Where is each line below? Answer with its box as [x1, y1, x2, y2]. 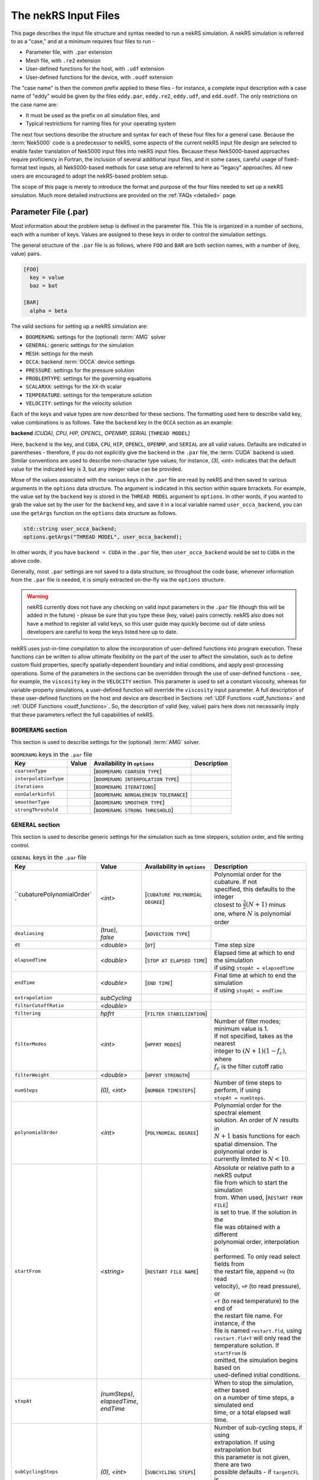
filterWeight [14, 1072, 50, 1078]
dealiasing [14, 930, 44, 937]
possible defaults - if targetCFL [214, 1468, 300, 1476]
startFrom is [214, 1349, 247, 1357]
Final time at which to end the [214, 971, 297, 979]
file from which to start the [214, 1178, 288, 1186]
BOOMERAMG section [11, 726, 67, 734]
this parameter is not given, [214, 1453, 291, 1461]
